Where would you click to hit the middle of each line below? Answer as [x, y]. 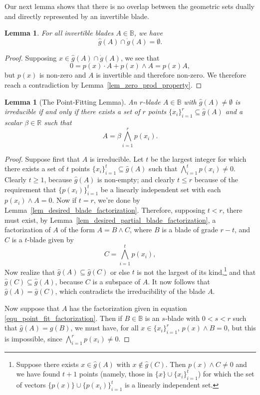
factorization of [28, 230]
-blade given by [50, 239]
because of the [216, 179]
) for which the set [226, 374]
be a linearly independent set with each [161, 189]
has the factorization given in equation [128, 308]
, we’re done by [117, 200]
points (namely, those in [116, 374]
